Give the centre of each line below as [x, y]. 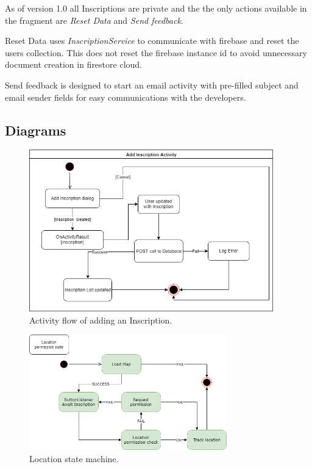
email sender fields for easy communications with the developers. [126, 97]
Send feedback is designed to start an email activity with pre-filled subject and [152, 85]
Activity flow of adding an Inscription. [101, 320]
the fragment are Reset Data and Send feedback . [94, 20]
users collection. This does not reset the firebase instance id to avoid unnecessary [156, 52]
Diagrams [36, 130]
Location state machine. [74, 458]
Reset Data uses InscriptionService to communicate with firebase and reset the [152, 41]
